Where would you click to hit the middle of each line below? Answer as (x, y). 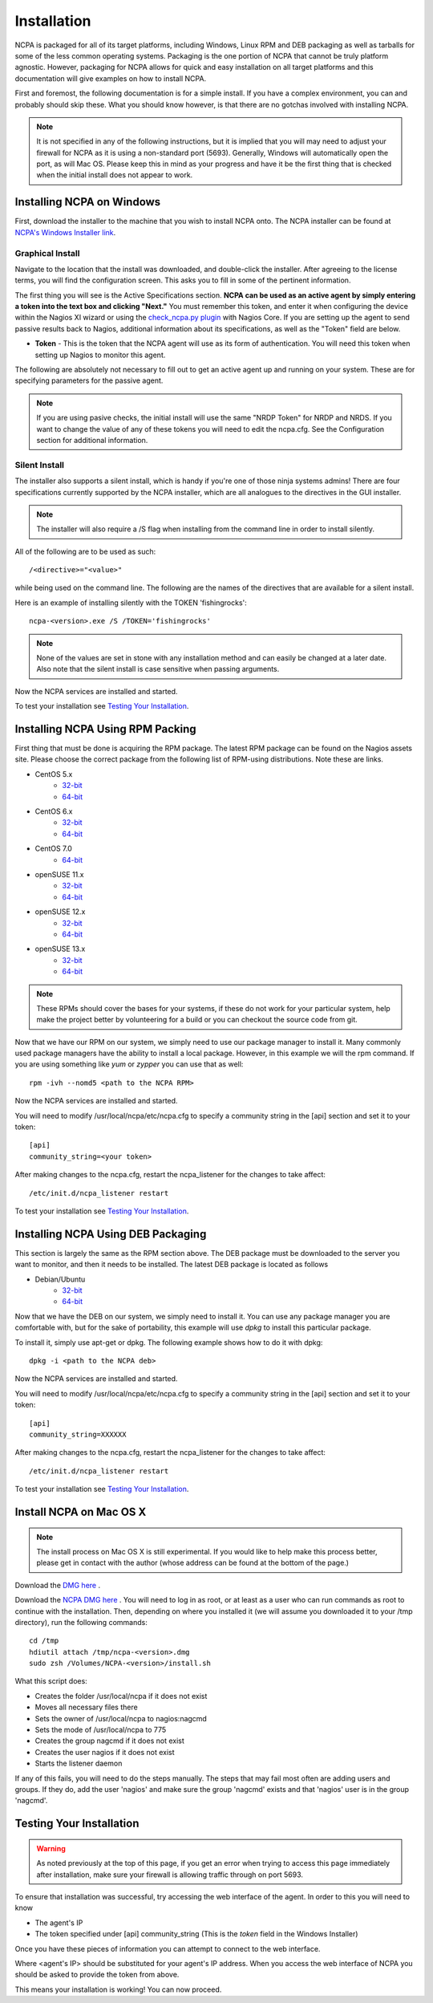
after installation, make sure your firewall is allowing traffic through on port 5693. (170, 1875)
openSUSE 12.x (60, 912)
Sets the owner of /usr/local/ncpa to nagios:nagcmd (121, 1718)
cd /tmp (44, 1641)
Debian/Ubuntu (60, 1279)
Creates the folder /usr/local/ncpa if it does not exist (121, 1696)
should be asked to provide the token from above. (97, 1975)
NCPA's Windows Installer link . (65, 232)
